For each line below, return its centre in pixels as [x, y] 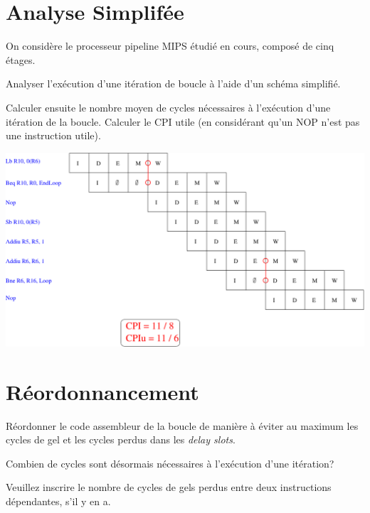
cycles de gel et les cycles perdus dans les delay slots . [121, 439]
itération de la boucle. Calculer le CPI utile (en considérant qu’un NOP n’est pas [183, 121]
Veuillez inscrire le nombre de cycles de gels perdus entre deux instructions [169, 487]
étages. [21, 59]
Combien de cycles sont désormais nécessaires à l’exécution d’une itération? [170, 463]
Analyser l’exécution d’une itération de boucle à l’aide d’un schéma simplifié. [173, 83]
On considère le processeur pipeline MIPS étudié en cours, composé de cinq [170, 46]
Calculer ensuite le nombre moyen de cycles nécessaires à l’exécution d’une [168, 107]
